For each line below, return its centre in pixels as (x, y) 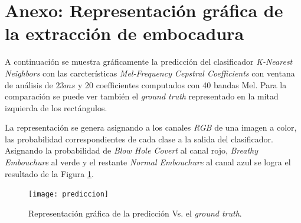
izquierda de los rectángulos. (56, 107)
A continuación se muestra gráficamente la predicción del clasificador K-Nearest (149, 61)
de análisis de (29, 84)
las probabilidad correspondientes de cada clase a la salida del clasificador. (139, 139)
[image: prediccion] (69, 194)
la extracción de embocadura (125, 33)
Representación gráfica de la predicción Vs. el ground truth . (135, 213)
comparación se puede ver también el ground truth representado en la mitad (142, 96)
